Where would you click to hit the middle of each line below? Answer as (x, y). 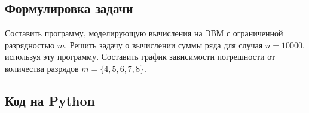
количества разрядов (42, 68)
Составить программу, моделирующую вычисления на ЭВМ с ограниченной (144, 33)
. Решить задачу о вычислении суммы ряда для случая (164, 45)
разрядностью (30, 45)
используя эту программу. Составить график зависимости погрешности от (140, 56)
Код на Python (50, 100)
